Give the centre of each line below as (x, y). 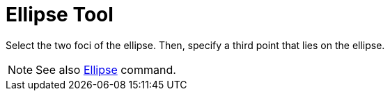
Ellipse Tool (60, 15)
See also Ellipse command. (106, 69)
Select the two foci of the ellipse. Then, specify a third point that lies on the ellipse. (195, 45)
